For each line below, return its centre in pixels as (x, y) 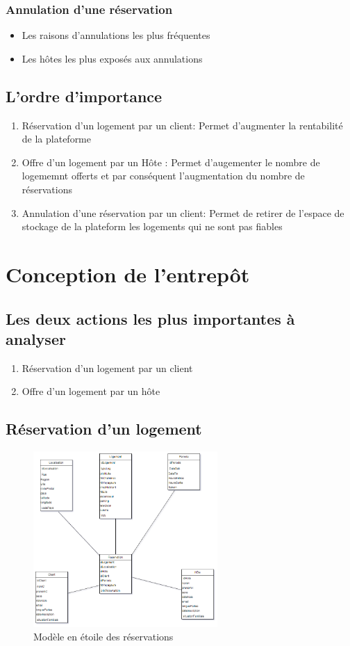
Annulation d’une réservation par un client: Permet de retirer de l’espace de (183, 212)
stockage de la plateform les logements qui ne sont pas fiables (152, 226)
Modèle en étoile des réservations (103, 637)
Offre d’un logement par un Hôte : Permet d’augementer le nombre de (171, 162)
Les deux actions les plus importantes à (150, 318)
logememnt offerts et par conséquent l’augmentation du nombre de (163, 176)
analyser (36, 338)
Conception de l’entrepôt (128, 274)
